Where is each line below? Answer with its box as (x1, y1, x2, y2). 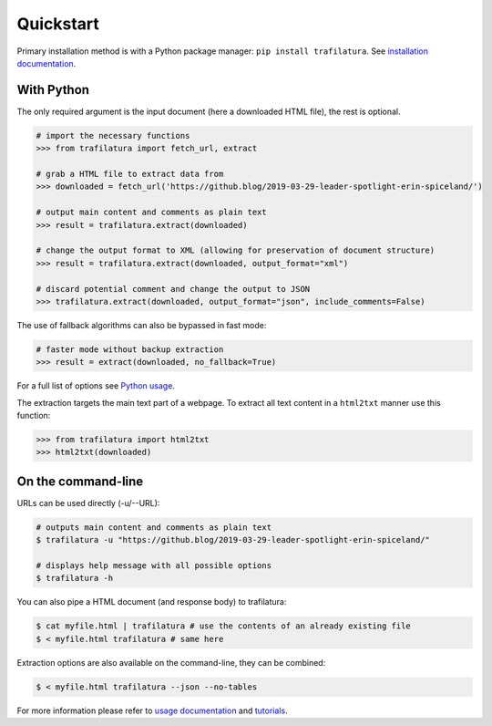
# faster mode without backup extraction (36, 344, 224, 355)
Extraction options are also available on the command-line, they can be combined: (16, 657, 326, 668)
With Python (16, 82, 90, 98)
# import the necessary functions (36, 130, 190, 140)
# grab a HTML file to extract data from (36, 169, 224, 179)
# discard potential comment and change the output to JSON (36, 284, 311, 294)
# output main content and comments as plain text (36, 207, 268, 218)
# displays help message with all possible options (36, 561, 272, 571)
